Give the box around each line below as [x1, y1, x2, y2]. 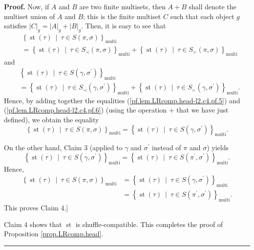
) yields [207, 142, 229, 153]
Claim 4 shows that [4, 219, 62, 229]
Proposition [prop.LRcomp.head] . [4, 228, 104, 239]
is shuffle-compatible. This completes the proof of [75, 219, 223, 229]
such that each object [170, 11, 234, 21]
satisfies [4, 21, 27, 31]
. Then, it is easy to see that [81, 21, 166, 31]
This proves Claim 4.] [4, 203, 68, 213]
